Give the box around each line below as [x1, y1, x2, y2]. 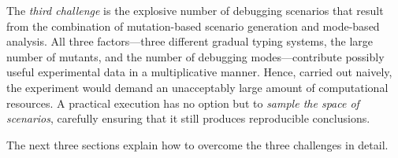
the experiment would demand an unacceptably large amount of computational [6, 79, 389, 95]
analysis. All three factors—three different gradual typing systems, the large [6, 33, 374, 50]
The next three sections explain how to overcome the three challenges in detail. [6, 136, 389, 152]
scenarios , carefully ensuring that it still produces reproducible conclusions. [6, 110, 370, 127]
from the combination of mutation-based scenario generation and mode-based [6, 17, 380, 34]
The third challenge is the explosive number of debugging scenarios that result [6, 2, 384, 18]
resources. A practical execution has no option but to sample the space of [6, 94, 359, 111]
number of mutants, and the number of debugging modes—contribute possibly [6, 48, 385, 64]
